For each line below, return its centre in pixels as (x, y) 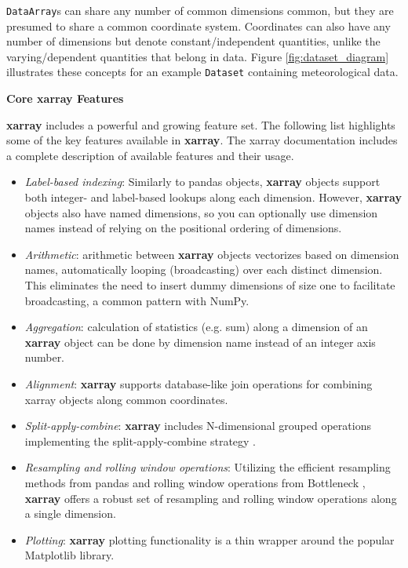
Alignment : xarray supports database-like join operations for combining (199, 384)
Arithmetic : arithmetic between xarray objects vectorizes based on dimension (212, 254)
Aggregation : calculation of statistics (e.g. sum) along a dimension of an (196, 327)
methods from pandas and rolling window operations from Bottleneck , (195, 482)
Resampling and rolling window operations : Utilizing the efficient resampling (208, 467)
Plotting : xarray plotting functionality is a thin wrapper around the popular (209, 539)
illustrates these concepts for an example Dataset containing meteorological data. (202, 72)
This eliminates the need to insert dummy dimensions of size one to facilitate (210, 285)
